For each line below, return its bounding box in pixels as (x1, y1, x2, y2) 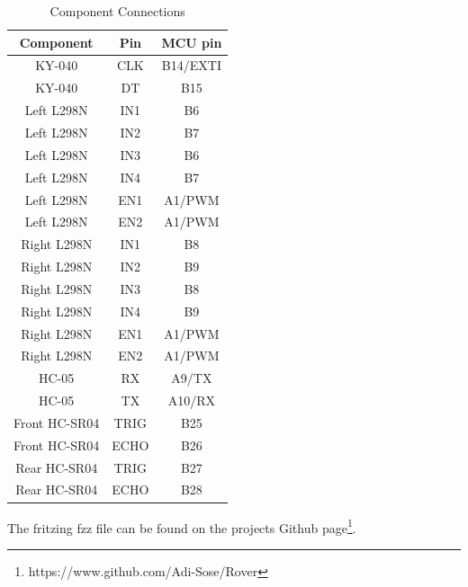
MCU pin (161, 32, 222, 51)
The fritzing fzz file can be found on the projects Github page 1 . (7, 515, 356, 537)
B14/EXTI (161, 56, 221, 75)
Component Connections (49, 2, 185, 20)
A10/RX (167, 391, 216, 410)
